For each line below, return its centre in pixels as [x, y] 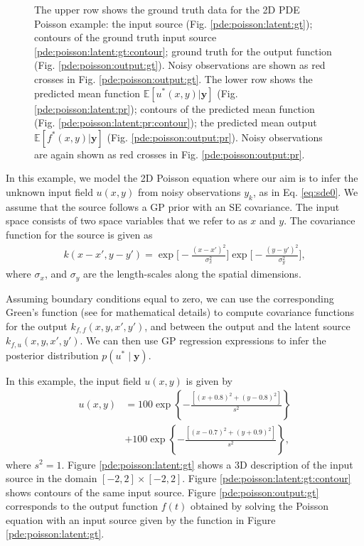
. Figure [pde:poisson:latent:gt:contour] [267, 478]
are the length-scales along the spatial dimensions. [192, 274]
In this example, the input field [74, 380]
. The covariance [320, 220]
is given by [209, 380]
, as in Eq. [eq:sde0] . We [305, 191]
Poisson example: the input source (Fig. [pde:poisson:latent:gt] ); [173, 23]
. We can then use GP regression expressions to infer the [203, 340]
